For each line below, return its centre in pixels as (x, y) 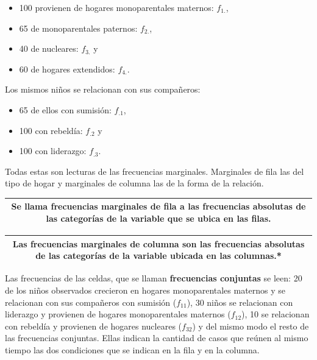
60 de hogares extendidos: (67, 69)
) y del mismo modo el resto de (251, 326)
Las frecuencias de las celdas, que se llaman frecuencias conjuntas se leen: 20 (154, 278)
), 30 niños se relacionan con (240, 302)
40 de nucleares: (49, 48)
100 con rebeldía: (51, 130)
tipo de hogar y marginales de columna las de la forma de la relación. (134, 183)
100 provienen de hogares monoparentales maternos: (116, 7)
